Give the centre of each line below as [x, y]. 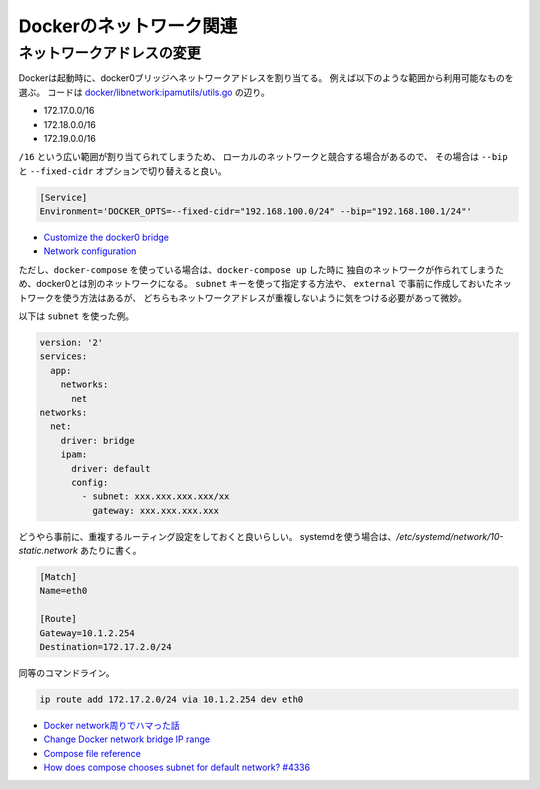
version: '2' [71, 343]
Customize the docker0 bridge [106, 237]
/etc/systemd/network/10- [449, 536]
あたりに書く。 [111, 551]
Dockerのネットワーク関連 [128, 26]
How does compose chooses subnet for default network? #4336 [176, 767]
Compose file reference [92, 753]
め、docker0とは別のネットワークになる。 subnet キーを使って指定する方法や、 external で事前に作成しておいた [256, 284]
